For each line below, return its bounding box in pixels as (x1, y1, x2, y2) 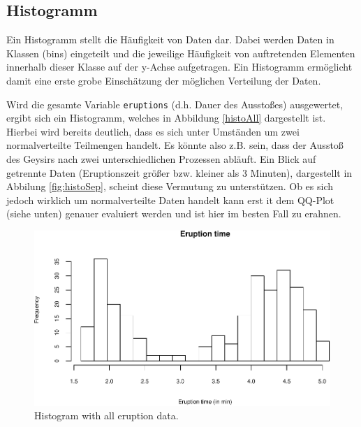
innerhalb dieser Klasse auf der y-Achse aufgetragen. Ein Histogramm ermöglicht (6, 59, 353, 74)
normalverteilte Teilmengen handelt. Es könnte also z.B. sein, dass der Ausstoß (6, 138, 344, 152)
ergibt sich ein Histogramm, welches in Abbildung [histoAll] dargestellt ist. (6, 110, 326, 125)
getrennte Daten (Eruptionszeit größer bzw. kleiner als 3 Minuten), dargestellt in (6, 165, 353, 180)
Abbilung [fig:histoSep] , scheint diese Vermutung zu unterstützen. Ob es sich (6, 179, 334, 194)
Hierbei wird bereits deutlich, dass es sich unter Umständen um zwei (6, 124, 300, 138)
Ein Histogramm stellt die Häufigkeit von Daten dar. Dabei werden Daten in (6, 32, 334, 47)
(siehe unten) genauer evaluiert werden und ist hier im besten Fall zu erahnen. (6, 206, 341, 221)
